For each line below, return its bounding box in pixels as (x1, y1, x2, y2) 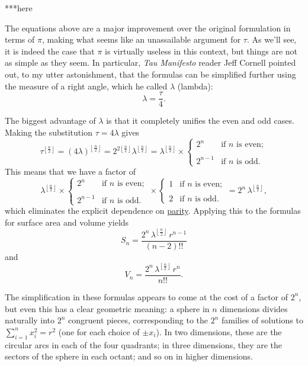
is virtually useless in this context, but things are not (105, 44, 297, 57)
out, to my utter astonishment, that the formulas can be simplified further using (5, 68, 296, 80)
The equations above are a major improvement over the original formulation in (5, 21, 291, 34)
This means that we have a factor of (5, 165, 136, 177)
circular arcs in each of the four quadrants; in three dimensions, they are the (5, 338, 283, 351)
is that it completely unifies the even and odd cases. (106, 114, 294, 127)
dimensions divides (220, 302, 288, 314)
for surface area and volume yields (5, 216, 129, 228)
